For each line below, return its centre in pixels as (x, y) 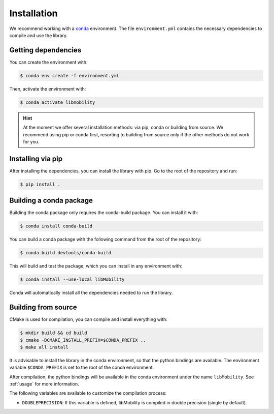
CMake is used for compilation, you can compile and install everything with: (88, 319)
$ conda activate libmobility (58, 102)
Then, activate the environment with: (48, 88)
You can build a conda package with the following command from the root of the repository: (105, 240)
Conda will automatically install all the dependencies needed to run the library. (91, 293)
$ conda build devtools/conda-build (66, 253)
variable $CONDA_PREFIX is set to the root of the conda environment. (82, 367)
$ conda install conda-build (56, 226)
